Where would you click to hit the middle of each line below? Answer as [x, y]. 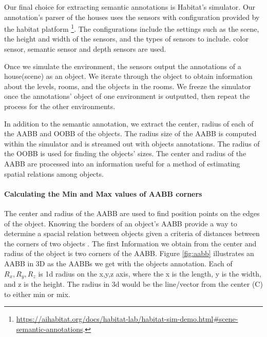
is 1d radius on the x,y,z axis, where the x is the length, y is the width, [150, 273]
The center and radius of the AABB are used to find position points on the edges [132, 213]
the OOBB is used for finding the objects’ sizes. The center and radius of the [125, 153]
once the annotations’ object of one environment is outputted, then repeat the [127, 96]
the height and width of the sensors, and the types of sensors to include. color [126, 39]
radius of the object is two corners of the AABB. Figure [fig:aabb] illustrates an [129, 253]
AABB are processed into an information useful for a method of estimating [122, 163]
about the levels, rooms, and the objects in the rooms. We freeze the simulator [128, 86]
